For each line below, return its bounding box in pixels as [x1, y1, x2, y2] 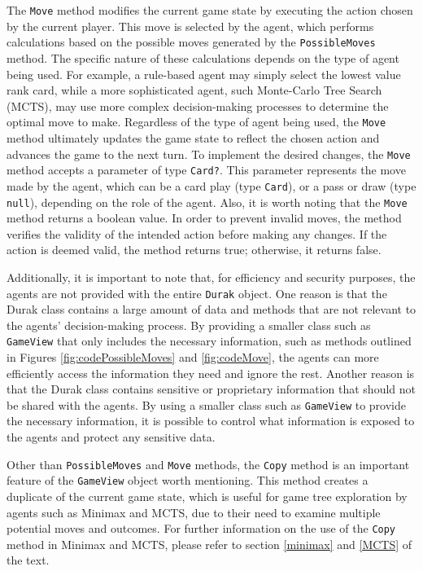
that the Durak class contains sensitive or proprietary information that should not [7, 380, 416, 398]
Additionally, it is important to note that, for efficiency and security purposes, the [7, 268, 416, 285]
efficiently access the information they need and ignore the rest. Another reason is [7, 364, 415, 381]
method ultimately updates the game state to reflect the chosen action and [7, 129, 380, 146]
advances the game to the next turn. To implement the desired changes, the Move [7, 145, 411, 162]
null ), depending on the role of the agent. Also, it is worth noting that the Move [7, 193, 408, 210]
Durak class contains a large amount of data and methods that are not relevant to [7, 301, 416, 318]
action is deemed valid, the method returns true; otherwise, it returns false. [7, 241, 382, 258]
